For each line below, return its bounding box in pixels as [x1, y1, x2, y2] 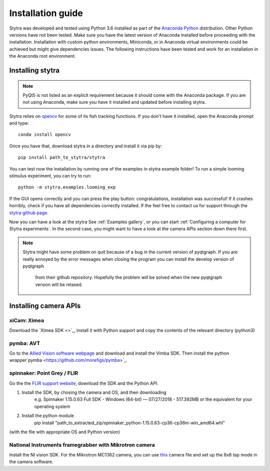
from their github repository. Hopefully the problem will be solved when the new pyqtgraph [35, 274, 222, 280]
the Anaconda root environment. [9, 53, 76, 59]
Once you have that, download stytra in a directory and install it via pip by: [9, 143, 162, 149]
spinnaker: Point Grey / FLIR [9, 370, 78, 377]
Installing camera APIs [9, 301, 81, 310]
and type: [9, 120, 29, 126]
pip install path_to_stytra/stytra [18, 154, 105, 161]
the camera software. [9, 459, 53, 465]
